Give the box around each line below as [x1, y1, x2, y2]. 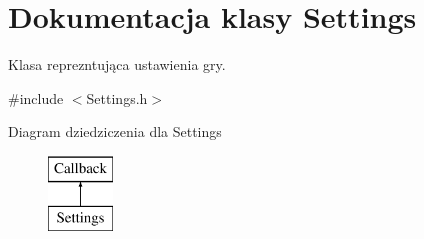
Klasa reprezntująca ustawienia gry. [8, 54, 226, 75]
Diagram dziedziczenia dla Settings [8, 121, 222, 142]
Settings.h [86, 87, 148, 108]
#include [8, 87, 64, 108]
